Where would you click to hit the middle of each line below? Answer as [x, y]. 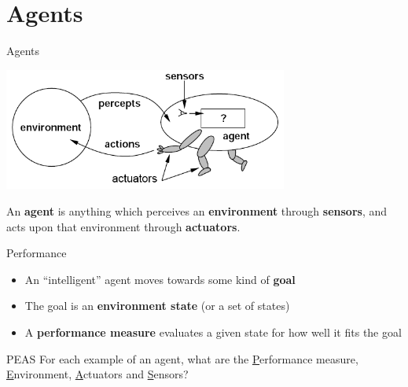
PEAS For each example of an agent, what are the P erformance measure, [182, 358]
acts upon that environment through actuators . [123, 226]
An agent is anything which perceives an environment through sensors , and [197, 210]
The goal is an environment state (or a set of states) [157, 306]
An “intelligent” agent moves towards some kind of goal [160, 279]
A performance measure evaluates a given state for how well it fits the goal [213, 332]
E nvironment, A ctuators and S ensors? [97, 374]
